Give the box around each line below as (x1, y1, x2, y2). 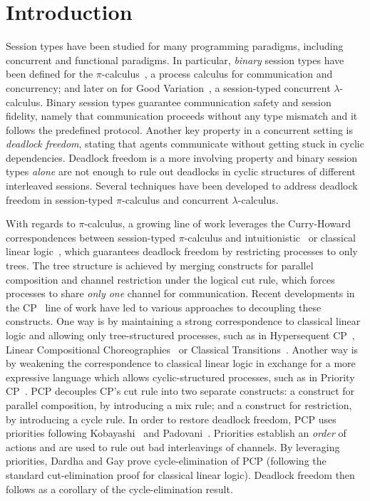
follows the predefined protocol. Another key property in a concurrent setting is (6, 122, 354, 137)
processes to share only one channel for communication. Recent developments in (6, 286, 355, 301)
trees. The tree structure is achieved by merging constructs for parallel (6, 258, 314, 273)
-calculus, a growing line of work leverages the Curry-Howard (84, 216, 351, 231)
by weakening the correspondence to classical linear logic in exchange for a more (6, 356, 356, 371)
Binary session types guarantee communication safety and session (46, 94, 332, 109)
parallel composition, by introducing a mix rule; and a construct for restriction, (6, 397, 352, 412)
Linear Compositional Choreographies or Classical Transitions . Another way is (6, 341, 359, 356)
